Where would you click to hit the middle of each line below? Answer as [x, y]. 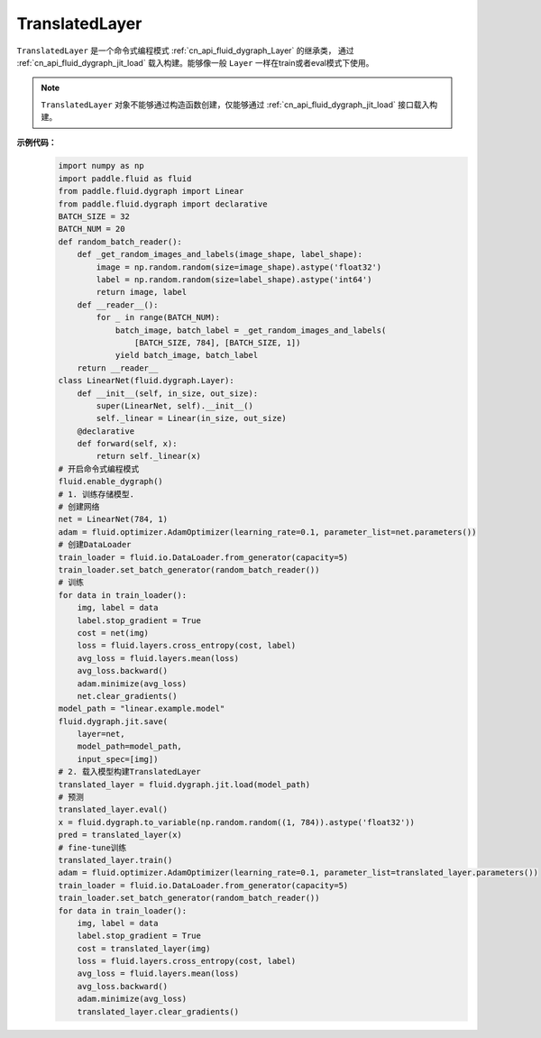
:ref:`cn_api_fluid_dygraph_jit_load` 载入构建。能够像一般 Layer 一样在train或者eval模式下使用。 [195, 62]
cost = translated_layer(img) [144, 948]
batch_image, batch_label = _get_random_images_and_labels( [251, 330]
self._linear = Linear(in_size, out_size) [192, 418]
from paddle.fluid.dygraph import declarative [163, 204]
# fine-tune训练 [92, 847]
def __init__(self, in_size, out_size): [168, 393]
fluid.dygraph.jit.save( [113, 721]
